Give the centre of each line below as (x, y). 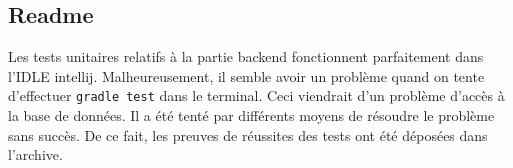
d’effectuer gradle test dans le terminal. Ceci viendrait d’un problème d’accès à (256, 95)
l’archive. (35, 154)
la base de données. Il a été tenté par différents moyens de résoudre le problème (251, 115)
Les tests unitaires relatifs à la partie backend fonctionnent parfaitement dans (246, 56)
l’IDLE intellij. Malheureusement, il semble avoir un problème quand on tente (246, 75)
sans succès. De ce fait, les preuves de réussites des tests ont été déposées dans (248, 134)
